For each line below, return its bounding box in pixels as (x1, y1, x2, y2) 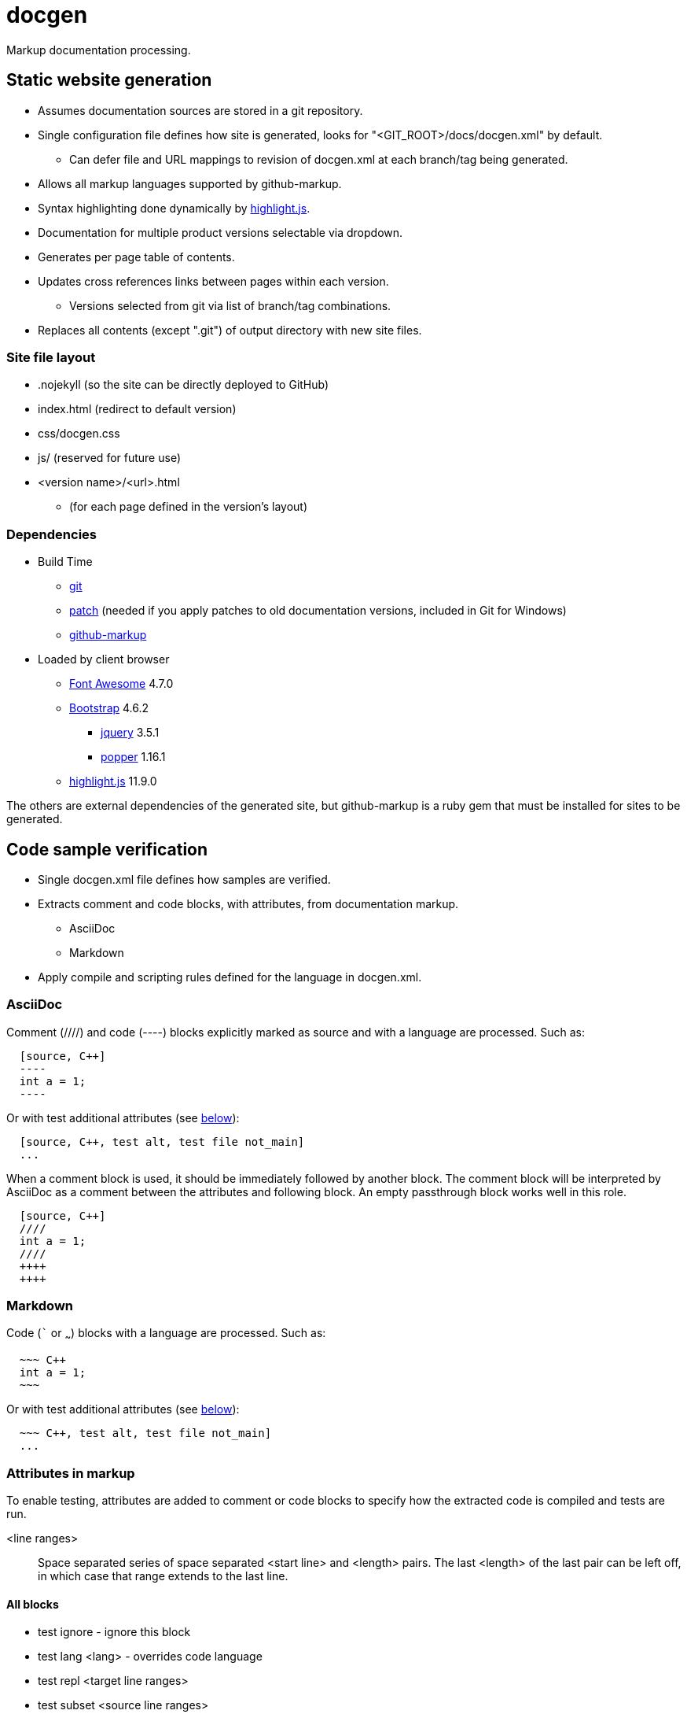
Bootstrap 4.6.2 (69, 701, 149, 715)
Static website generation (6, 70, 212, 91)
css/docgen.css (38, 427, 120, 441)
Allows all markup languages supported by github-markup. (38, 176, 342, 190)
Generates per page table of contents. (38, 249, 235, 264)
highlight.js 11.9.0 (69, 774, 157, 789)
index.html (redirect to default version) (38, 402, 237, 416)
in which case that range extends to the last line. (38, 1568, 288, 1583)
